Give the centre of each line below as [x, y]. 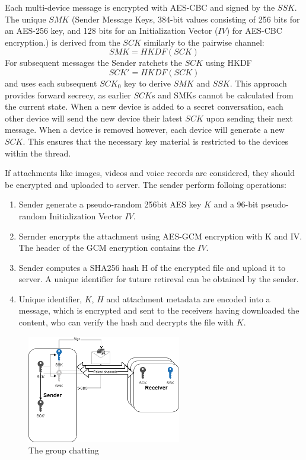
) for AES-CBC [254, 31]
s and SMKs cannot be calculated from [222, 95]
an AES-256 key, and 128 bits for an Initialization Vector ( [111, 31]
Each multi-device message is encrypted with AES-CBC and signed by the [140, 7]
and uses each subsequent [51, 83]
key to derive [147, 83]
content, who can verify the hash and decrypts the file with [126, 322]
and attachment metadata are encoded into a [188, 298]
